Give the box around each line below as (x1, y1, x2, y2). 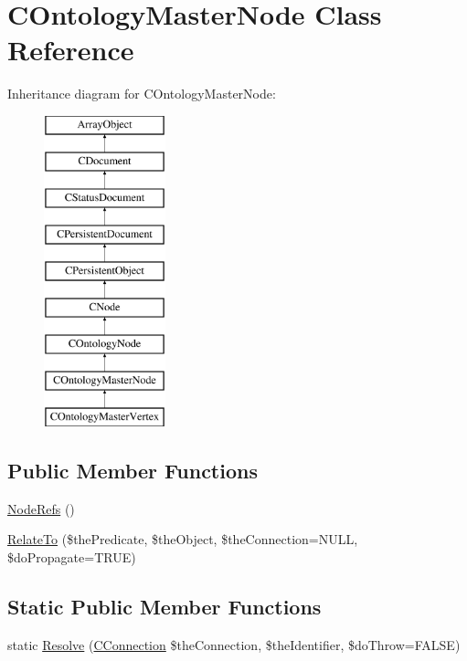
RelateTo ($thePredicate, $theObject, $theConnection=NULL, (7, 530, 358, 549)
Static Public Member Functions (7, 593, 322, 621)
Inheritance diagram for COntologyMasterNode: (7, 84, 276, 103)
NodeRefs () (7, 498, 75, 518)
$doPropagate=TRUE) (7, 548, 136, 567)
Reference (7, 31, 134, 68)
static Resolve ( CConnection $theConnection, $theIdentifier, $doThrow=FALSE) (7, 635, 461, 654)
